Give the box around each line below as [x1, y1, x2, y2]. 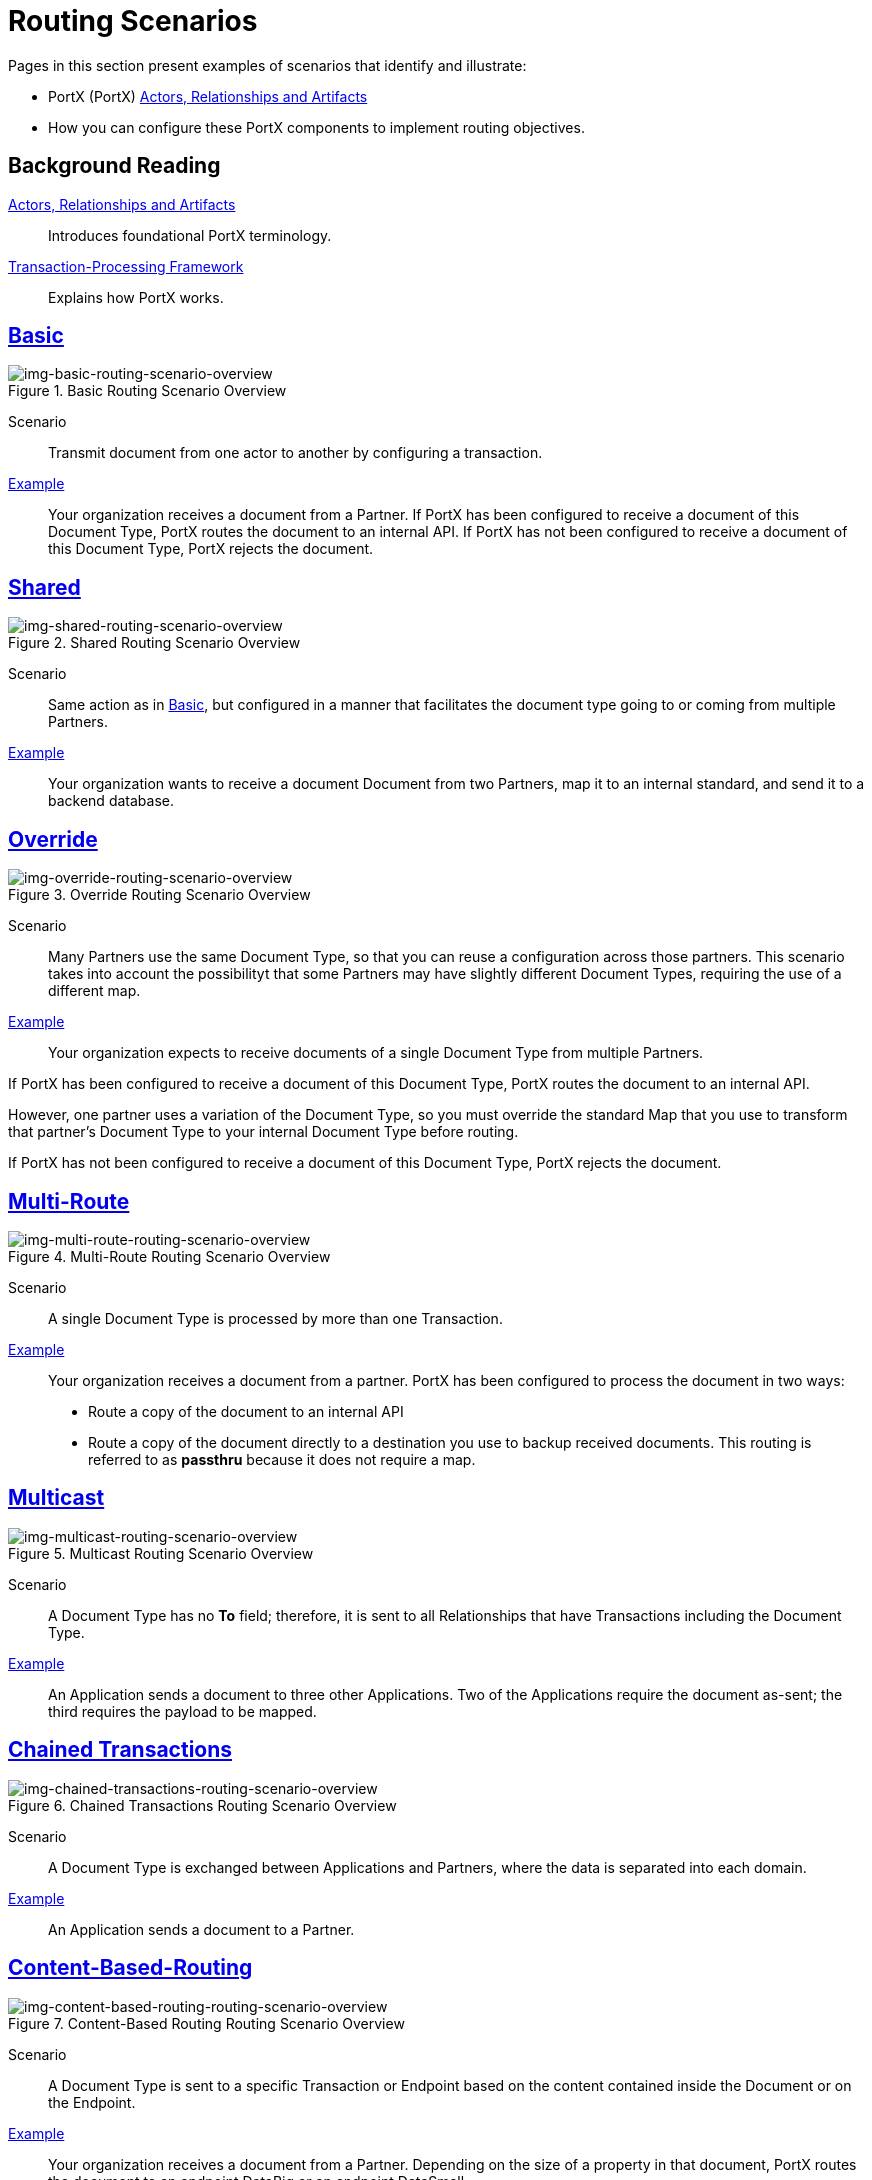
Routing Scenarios [8, 4, 258, 38]
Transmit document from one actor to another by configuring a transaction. [48, 444, 543, 462]
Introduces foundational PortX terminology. [48, 226, 332, 244]
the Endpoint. [48, 2093, 136, 2111]
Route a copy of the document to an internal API [88, 1402, 404, 1420]
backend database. [48, 792, 174, 810]
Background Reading [8, 153, 221, 179]
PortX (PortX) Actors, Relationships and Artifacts [48, 87, 368, 105]
